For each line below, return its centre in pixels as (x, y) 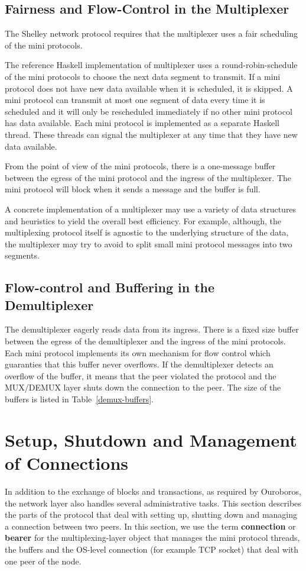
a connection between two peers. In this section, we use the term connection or (150, 526)
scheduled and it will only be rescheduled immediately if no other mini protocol (149, 111)
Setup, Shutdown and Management (151, 439)
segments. (22, 255)
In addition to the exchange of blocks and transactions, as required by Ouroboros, (153, 491)
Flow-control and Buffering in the (110, 287)
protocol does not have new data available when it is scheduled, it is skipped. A (149, 88)
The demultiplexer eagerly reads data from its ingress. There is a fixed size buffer (152, 329)
